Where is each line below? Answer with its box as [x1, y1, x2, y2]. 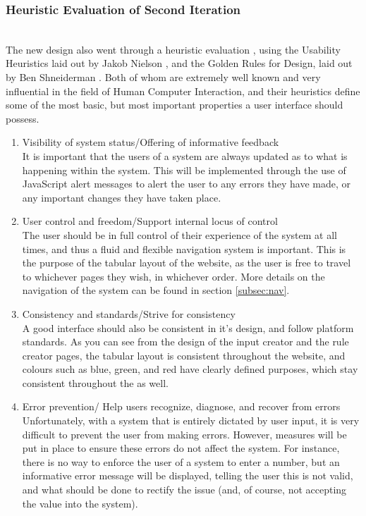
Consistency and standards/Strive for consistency [22, 306, 236, 321]
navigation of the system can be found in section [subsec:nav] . [22, 283, 290, 297]
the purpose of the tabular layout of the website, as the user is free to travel [22, 255, 351, 270]
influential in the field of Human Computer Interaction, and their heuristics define [6, 83, 360, 98]
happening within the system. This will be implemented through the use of [22, 162, 346, 177]
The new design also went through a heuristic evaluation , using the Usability [6, 42, 341, 56]
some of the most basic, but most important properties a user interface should [6, 97, 343, 112]
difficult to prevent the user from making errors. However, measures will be [22, 426, 347, 441]
